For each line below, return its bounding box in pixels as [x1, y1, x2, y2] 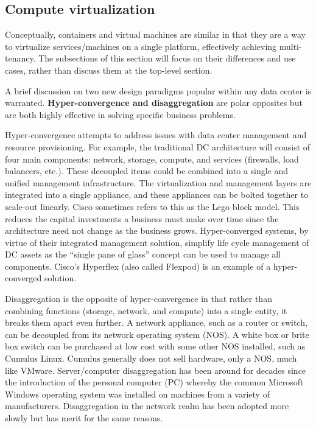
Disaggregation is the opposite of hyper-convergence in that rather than [5, 292, 272, 305]
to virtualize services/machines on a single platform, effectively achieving [5, 40, 277, 52]
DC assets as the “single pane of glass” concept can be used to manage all [5, 248, 281, 261]
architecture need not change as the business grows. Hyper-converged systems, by [5, 224, 309, 237]
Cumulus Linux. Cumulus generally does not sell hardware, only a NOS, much [5, 352, 297, 365]
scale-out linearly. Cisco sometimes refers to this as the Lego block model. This [5, 200, 300, 212]
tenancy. [5, 52, 36, 65]
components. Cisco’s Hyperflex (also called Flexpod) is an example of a [5, 259, 271, 272]
